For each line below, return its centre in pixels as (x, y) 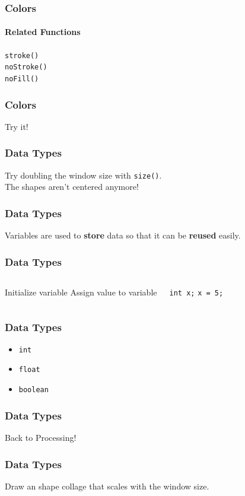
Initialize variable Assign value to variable (81, 292)
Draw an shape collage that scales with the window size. (107, 486)
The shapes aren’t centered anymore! (72, 187)
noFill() (22, 79)
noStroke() (26, 67)
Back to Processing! (41, 437)
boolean (34, 390)
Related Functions (43, 32)
